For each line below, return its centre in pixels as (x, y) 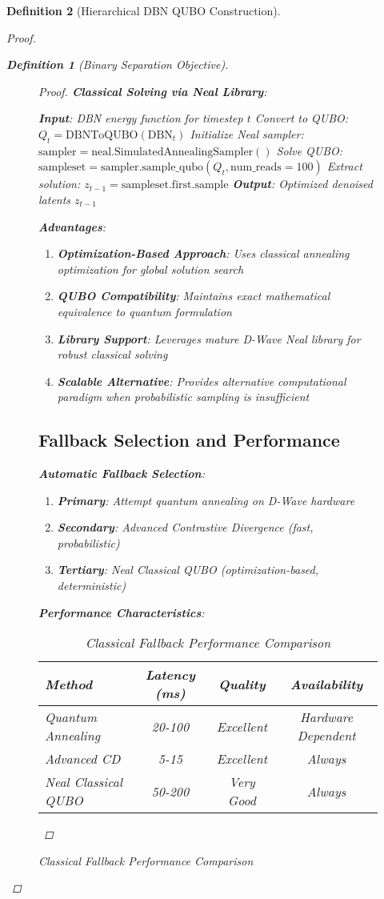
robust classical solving (112, 354)
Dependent (326, 736)
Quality (242, 684)
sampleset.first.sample (175, 185)
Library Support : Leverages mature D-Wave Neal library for (209, 338)
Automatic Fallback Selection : (122, 474)
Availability (326, 684)
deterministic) (92, 586)
